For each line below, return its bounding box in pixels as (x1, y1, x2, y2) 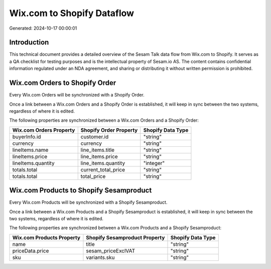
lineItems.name (12, 146, 49, 153)
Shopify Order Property (80, 126, 138, 133)
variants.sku (86, 254, 115, 261)
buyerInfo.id (12, 133, 41, 140)
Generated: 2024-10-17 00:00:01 (9, 25, 77, 31)
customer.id (80, 133, 109, 140)
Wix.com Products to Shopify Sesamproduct (9, 186, 152, 195)
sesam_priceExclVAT (86, 247, 135, 254)
